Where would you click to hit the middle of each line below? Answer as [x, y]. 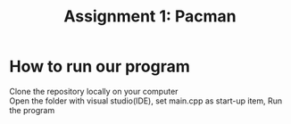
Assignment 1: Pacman [150, 17]
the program [32, 110]
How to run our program [100, 66]
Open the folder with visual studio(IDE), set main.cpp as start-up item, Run [146, 101]
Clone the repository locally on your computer [94, 91]
